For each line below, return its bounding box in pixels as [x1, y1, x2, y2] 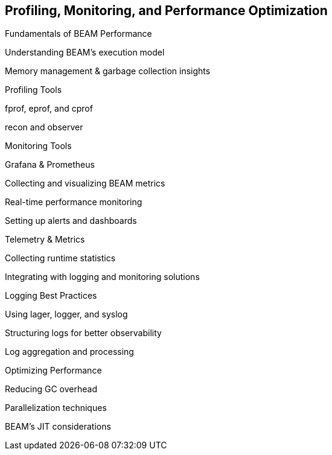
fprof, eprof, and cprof [5, 103, 93, 114]
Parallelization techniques [5, 402, 107, 413]
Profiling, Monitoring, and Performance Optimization [5, 3, 328, 18]
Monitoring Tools [5, 141, 72, 151]
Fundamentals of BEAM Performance [5, 28, 152, 39]
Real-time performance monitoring [5, 197, 142, 208]
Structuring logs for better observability [5, 328, 162, 339]
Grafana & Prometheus [5, 159, 95, 170]
